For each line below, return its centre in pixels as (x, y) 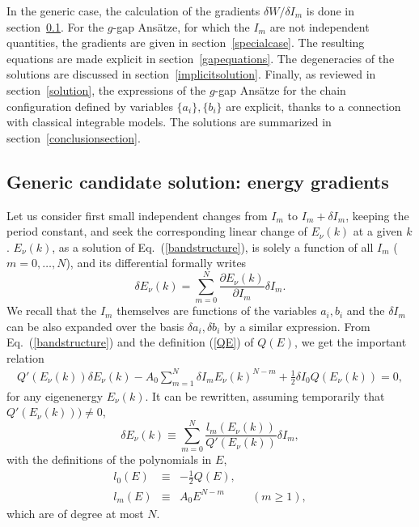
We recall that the (52, 310)
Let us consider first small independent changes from (137, 215)
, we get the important (351, 342)
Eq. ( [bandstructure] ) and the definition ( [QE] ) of (130, 342)
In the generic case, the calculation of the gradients (133, 11)
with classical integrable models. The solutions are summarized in (169, 122)
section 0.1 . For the (55, 26)
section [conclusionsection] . (74, 137)
